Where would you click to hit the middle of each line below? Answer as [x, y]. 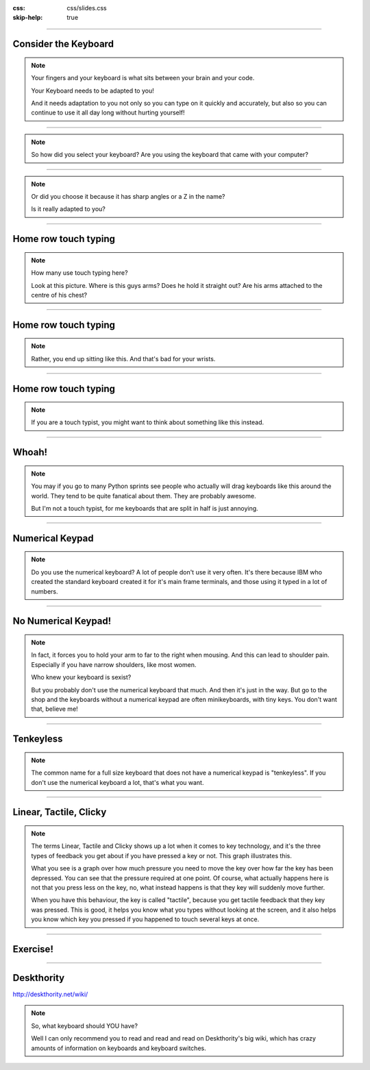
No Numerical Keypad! [62, 621]
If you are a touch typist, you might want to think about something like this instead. [148, 422]
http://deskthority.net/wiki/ [50, 995]
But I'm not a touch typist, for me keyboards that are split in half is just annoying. [145, 509]
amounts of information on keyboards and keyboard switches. [119, 1048]
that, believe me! [54, 709]
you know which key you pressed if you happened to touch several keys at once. [145, 919]
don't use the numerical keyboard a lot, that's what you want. [118, 782]
